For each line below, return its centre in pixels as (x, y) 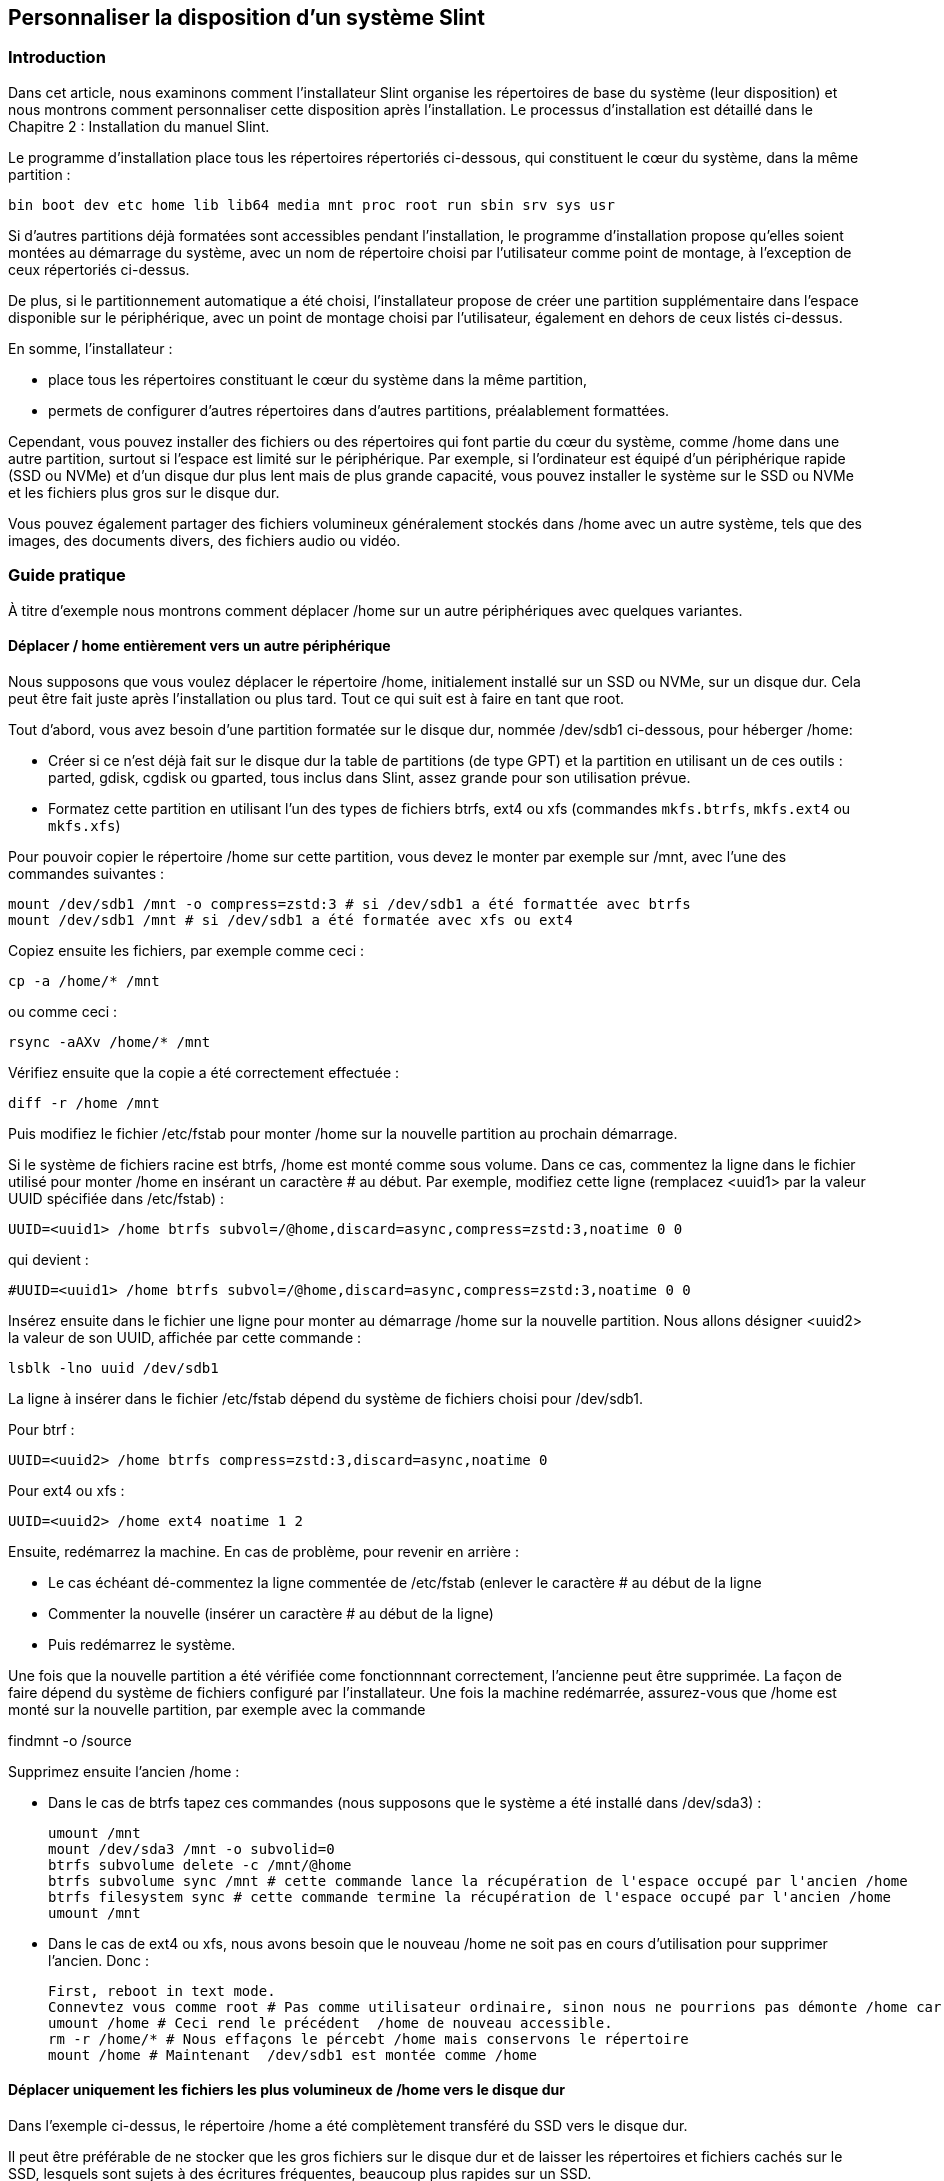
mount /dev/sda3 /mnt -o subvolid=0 (191, 1848)
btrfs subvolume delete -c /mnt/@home (200, 1864)
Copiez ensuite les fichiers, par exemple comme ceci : (186, 950)
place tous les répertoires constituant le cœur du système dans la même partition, (318, 379)
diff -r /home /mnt (84, 1102)
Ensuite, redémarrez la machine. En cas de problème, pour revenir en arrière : (263, 1551)
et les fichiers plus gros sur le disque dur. (144, 492)
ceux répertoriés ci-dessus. (99, 269)
